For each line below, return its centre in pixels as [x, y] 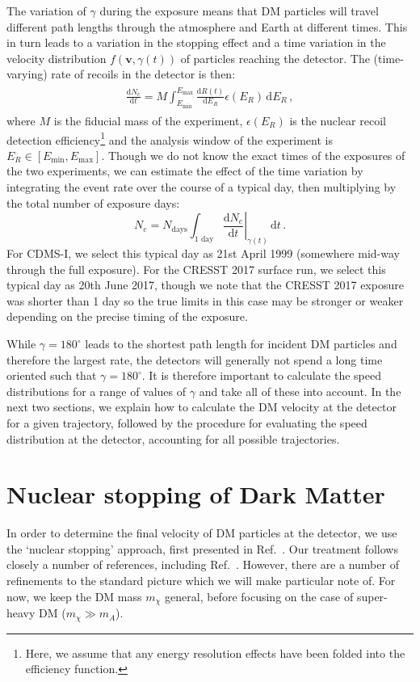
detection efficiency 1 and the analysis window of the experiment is [170, 138]
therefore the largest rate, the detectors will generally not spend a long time [195, 359]
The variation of [46, 11]
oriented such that [52, 375]
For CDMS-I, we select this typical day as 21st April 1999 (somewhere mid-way [203, 253]
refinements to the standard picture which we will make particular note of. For [201, 581]
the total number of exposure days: [93, 202]
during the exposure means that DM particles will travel [239, 11]
